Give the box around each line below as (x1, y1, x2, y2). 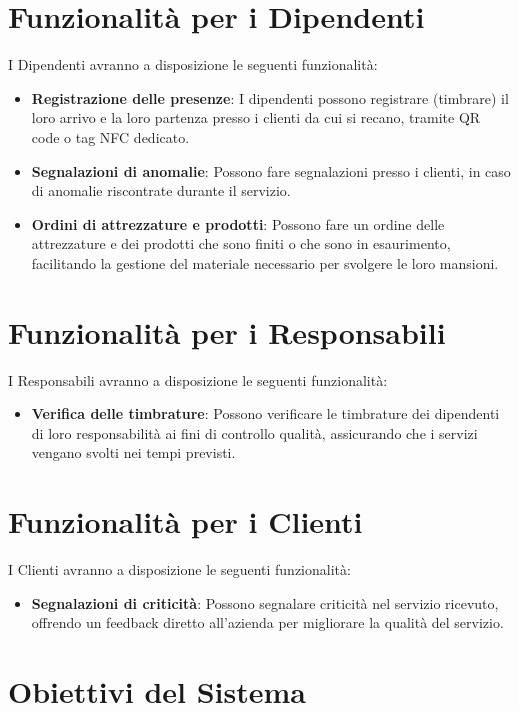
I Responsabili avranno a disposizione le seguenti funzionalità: (8, 369, 388, 390)
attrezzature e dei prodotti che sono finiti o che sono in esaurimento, (31, 233, 451, 254)
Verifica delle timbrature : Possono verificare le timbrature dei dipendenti (31, 403, 500, 424)
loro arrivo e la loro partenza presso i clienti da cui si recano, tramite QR (31, 107, 481, 128)
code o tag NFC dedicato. (31, 126, 190, 147)
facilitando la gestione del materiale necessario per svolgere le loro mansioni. (31, 252, 499, 273)
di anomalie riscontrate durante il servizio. (31, 180, 291, 201)
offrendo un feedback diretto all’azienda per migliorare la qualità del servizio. (31, 612, 504, 633)
